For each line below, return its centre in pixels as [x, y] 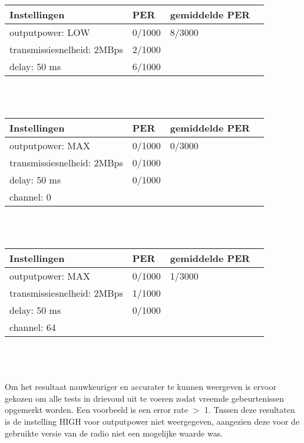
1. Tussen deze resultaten [250, 410]
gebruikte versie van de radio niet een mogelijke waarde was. [114, 433]
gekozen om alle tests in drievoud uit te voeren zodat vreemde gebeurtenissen [145, 398]
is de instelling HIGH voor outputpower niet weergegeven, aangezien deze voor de [152, 421]
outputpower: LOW [50, 32]
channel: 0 [30, 197]
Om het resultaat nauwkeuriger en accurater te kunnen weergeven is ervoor [141, 387]
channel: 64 [33, 327]
